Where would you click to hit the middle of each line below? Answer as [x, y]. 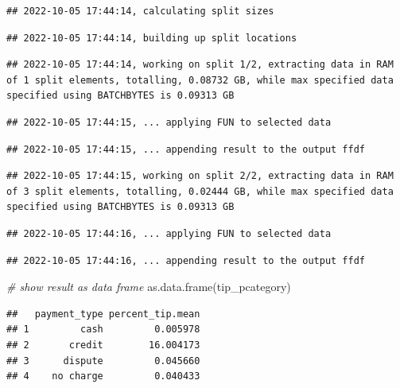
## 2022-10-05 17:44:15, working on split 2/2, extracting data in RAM [200, 176]
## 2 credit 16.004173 [103, 345]
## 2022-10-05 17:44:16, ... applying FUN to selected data [169, 233]
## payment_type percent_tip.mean [103, 314]
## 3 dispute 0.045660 [103, 361]
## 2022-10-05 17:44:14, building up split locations [152, 38]
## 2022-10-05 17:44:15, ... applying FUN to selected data [169, 122]
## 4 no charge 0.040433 [103, 376]
